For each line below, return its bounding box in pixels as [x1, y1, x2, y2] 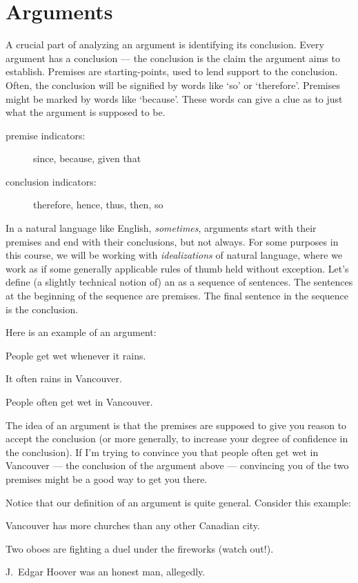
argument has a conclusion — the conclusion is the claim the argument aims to [6, 50, 340, 65]
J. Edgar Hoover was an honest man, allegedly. [6, 564, 206, 579]
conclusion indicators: [6, 174, 97, 188]
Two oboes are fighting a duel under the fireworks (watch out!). [6, 541, 274, 555]
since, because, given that [33, 151, 141, 166]
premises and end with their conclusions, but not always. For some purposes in [6, 234, 339, 248]
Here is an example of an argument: [6, 325, 157, 339]
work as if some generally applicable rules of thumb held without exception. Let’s [6, 261, 349, 275]
